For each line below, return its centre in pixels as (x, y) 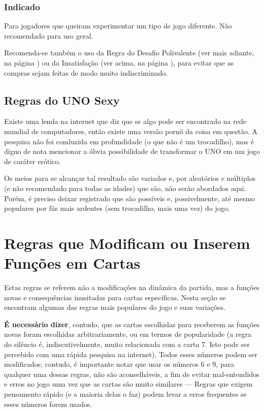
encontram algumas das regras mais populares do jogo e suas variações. (115, 307)
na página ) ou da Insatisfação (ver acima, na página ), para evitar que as (119, 62)
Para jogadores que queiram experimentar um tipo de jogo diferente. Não (118, 26)
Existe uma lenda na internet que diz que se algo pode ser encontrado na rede (125, 121)
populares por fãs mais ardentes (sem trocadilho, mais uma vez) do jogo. (117, 208)
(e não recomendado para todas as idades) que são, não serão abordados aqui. (125, 188)
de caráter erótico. (32, 161)
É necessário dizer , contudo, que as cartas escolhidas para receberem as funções (132, 324)
